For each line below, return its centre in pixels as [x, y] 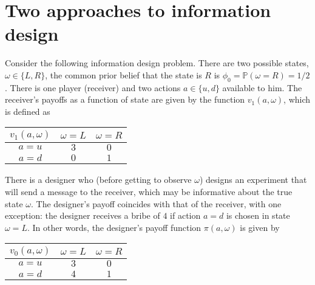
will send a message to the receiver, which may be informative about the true [149, 192]
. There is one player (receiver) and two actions [93, 87]
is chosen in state [258, 215]
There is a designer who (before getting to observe [98, 180]
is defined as [28, 111]
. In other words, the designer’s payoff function [114, 227]
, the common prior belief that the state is [124, 74]
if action [185, 215]
